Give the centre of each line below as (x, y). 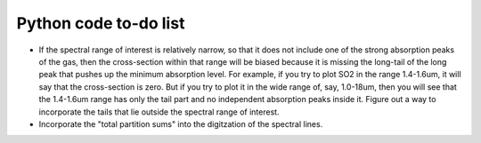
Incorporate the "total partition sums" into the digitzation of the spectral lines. (181, 123)
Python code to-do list (101, 23)
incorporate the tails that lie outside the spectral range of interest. (159, 112)
